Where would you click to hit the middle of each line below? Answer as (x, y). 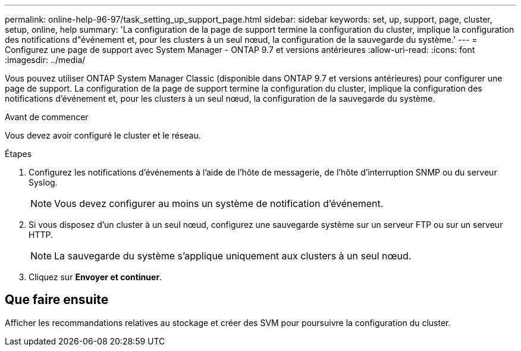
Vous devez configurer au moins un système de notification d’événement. (219, 203)
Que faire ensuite (57, 300)
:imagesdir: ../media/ (45, 60)
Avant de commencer (47, 117)
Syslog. (43, 182)
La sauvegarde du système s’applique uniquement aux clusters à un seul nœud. (233, 256)
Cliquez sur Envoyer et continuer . (95, 277)
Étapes (18, 154)
